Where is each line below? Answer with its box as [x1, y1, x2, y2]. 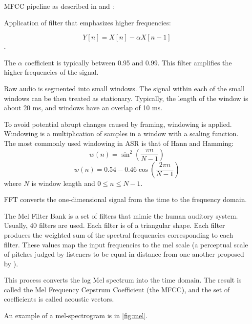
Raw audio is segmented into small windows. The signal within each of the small [4, 83, 245, 93]
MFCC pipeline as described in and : [4, 1, 114, 11]
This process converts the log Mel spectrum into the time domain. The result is [4, 275, 242, 285]
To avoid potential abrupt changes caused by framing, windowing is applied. [4, 119, 232, 129]
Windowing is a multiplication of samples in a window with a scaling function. [4, 128, 239, 139]
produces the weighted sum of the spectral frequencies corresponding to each [4, 229, 233, 240]
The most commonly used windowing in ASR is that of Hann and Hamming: [4, 138, 234, 148]
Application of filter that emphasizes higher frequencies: [4, 17, 171, 27]
